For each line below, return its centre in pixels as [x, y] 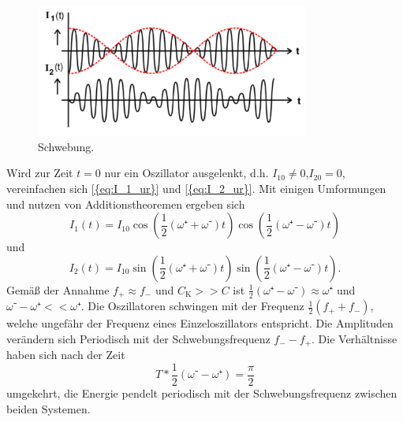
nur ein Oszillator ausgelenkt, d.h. [187, 173]
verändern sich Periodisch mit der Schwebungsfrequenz [138, 338]
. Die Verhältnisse [354, 338]
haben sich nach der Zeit [66, 355]
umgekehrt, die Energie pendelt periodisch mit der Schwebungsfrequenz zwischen [202, 393]
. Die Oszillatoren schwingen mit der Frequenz [192, 306]
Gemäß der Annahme [58, 289]
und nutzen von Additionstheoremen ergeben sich [126, 204]
